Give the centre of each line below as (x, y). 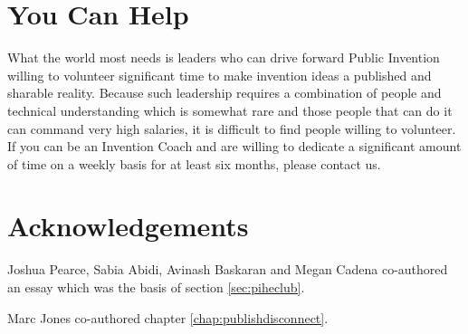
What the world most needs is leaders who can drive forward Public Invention (224, 57)
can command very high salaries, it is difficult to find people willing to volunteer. (232, 128)
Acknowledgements (128, 226)
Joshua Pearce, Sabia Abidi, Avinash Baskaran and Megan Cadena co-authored (228, 269)
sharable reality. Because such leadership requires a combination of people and (224, 93)
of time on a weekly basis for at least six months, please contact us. (194, 163)
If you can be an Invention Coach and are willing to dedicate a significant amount (234, 146)
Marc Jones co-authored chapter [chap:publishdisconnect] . (168, 317)
